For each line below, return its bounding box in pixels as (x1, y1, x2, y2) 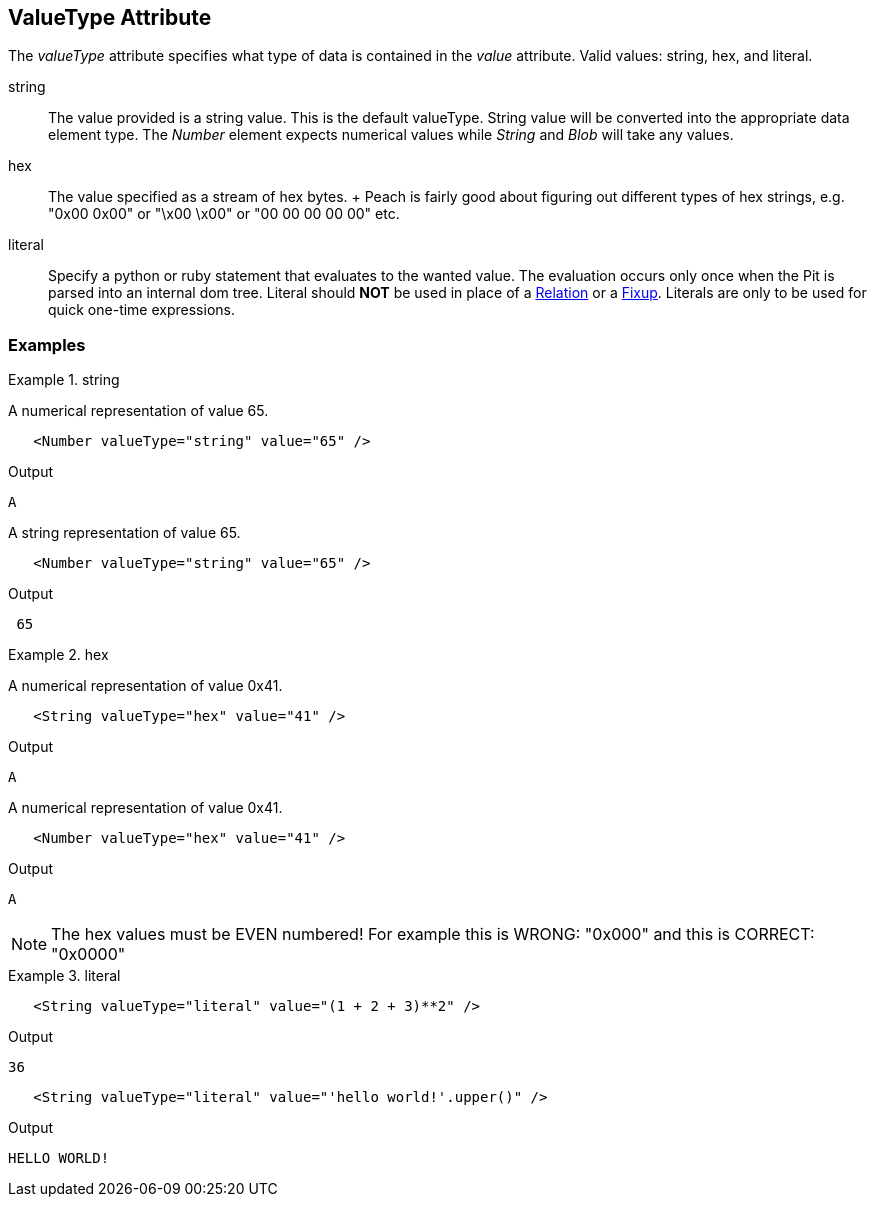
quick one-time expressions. (48, 301, 235, 319)
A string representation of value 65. (8, 524, 241, 542)
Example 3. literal (8, 967, 121, 985)
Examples (8, 334, 86, 355)
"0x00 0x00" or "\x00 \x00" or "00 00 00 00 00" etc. (48, 205, 400, 223)
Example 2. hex (8, 646, 109, 664)
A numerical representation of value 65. (8, 402, 269, 420)
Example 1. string (8, 371, 120, 389)
